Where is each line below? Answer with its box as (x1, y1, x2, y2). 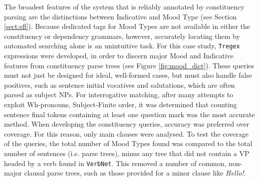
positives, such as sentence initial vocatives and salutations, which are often (4, 79, 235, 90)
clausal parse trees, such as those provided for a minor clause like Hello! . (24, 168, 246, 178)
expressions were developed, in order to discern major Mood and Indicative (4, 50, 234, 61)
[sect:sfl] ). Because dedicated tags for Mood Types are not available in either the (4, 21, 250, 31)
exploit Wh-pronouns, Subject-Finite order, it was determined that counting (4, 99, 237, 109)
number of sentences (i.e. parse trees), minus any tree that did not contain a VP (4, 148, 250, 158)
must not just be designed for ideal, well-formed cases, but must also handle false (4, 70, 252, 80)
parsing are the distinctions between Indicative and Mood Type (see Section (4, 11, 237, 21)
